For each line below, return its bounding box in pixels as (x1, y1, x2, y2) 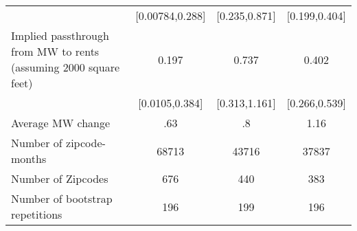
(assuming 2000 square (11, 59, 120, 75)
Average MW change (11, 115, 111, 131)
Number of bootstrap (11, 190, 113, 206)
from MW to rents (11, 43, 100, 59)
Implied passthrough (11, 27, 109, 43)
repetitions (11, 206, 62, 222)
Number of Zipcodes (11, 170, 108, 186)
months (11, 151, 47, 166)
